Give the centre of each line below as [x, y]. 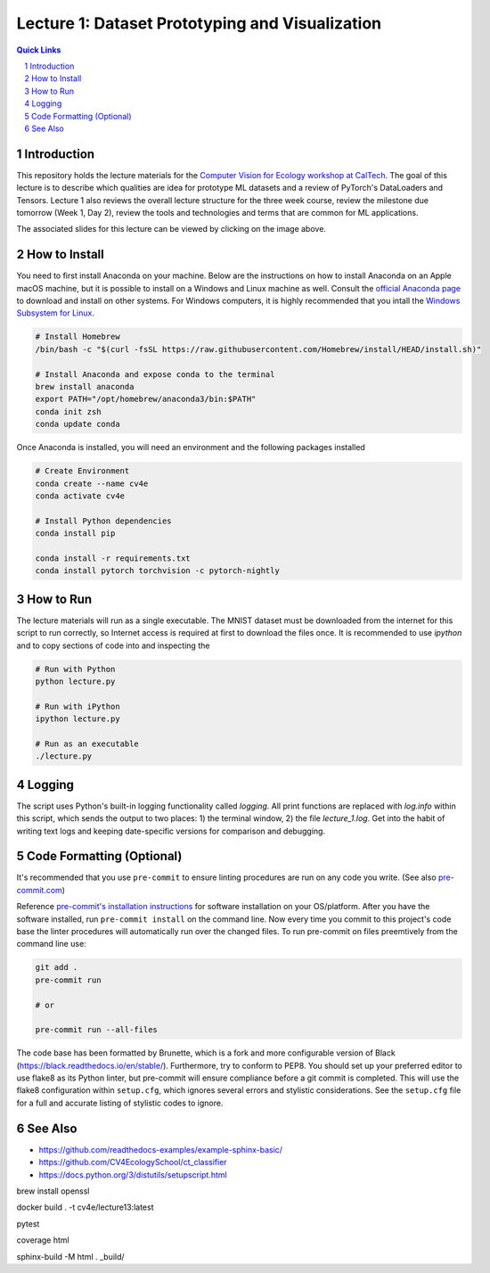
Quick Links [39, 50]
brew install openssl [53, 1191]
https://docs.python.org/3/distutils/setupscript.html [133, 1174]
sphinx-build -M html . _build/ [70, 1256]
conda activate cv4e [80, 496]
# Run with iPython [78, 706]
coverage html [43, 1240]
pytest [28, 1224]
